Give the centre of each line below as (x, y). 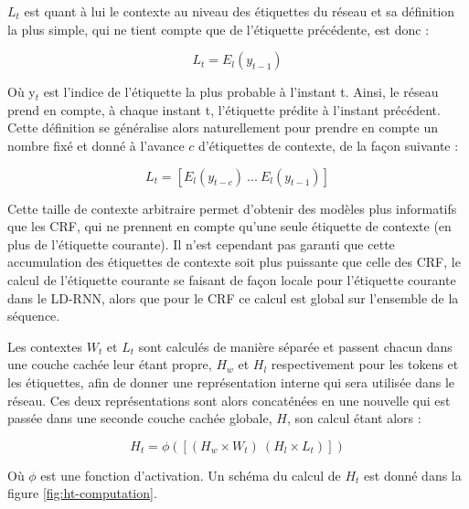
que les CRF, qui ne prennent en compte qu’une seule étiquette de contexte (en (229, 226)
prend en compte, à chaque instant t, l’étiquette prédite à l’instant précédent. (224, 109)
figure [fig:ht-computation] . (82, 493)
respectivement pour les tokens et (365, 364)
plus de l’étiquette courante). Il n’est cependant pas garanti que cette (201, 244)
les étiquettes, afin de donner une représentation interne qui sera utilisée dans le (231, 382)
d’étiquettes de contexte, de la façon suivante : (329, 145)
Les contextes (45, 346)
